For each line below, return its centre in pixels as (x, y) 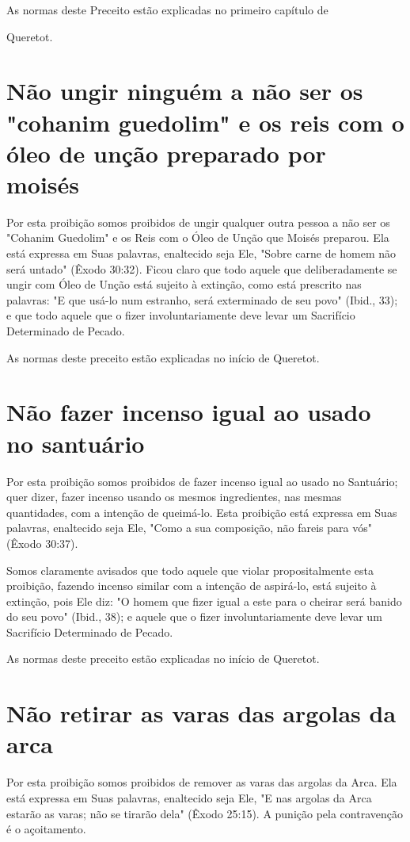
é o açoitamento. (46, 829)
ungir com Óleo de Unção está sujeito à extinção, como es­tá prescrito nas (184, 284)
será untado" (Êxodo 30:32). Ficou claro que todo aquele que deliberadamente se (202, 268)
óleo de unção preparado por (166, 153)
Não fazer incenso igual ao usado (189, 412)
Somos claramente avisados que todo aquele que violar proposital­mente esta (190, 570)
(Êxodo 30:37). (42, 543)
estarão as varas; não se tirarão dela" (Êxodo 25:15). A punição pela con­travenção (205, 813)
